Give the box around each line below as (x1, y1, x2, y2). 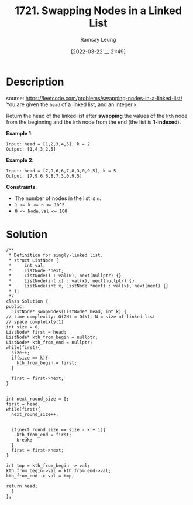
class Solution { (6, 298, 49, 304)
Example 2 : (6, 157, 34, 164)
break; (16, 437, 33, 443)
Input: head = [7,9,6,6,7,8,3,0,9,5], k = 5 (6, 168, 116, 174)
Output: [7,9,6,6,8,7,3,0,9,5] (6, 173, 82, 179)
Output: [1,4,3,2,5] (6, 146, 57, 152)
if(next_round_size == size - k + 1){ (11, 426, 106, 432)
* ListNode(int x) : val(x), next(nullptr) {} (8, 277, 135, 284)
